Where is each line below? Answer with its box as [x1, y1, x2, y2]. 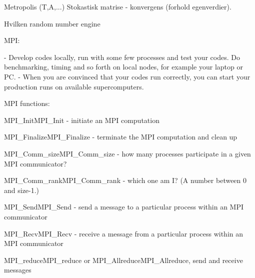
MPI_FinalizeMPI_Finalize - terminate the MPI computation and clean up [4, 131, 237, 142]
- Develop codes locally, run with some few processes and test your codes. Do [4, 51, 240, 62]
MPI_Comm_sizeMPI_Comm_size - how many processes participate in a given [4, 148, 251, 158]
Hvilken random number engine [4, 18, 100, 28]
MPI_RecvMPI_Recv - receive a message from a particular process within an [4, 228, 243, 238]
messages [4, 264, 31, 275]
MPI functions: [4, 98, 50, 108]
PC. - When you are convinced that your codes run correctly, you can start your [4, 71, 250, 81]
